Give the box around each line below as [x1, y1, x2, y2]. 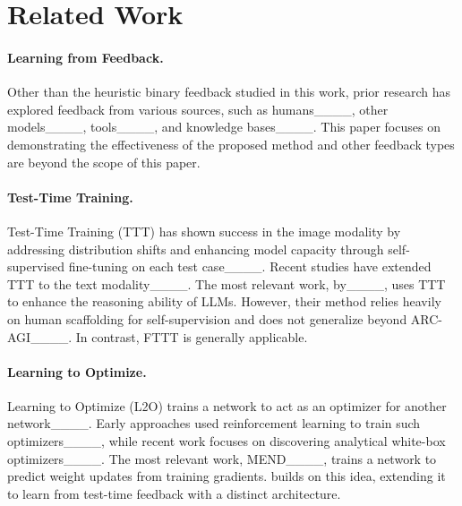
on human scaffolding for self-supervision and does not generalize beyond [7, 309, 407, 328]
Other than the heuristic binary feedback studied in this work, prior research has [7, 82, 451, 101]
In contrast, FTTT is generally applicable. [75, 327, 308, 346]
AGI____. [7, 327, 73, 346]
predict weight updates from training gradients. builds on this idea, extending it [7, 467, 446, 485]
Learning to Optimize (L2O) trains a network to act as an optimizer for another [7, 396, 447, 415]
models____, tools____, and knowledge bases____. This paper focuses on [7, 117, 441, 136]
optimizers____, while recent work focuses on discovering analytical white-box [7, 432, 446, 450]
